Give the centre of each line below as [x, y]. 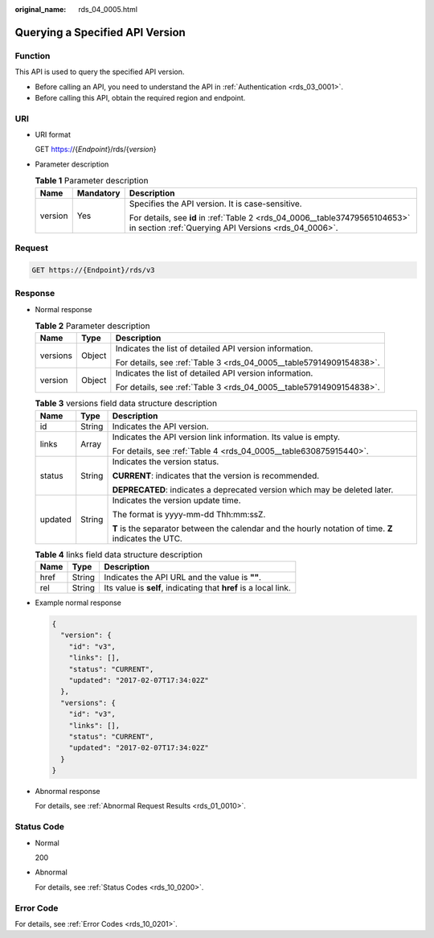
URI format [53, 135]
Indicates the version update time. [176, 500]
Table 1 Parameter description [92, 181]
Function [33, 56]
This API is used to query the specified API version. [100, 72]
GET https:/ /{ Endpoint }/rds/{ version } [96, 150]
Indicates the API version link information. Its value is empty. [226, 437]
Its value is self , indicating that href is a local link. [197, 588]
